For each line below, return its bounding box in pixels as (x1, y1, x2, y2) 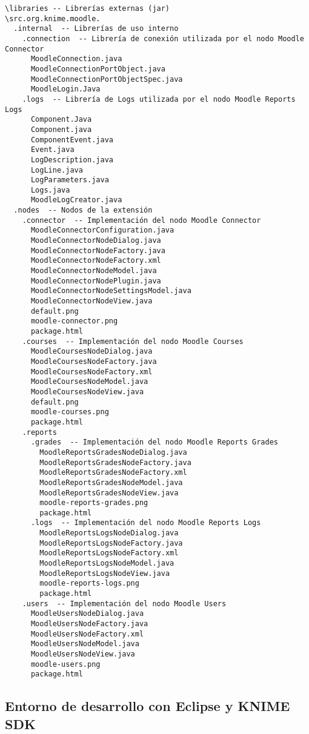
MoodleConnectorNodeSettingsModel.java (30, 286, 191, 296)
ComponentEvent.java (30, 135, 113, 144)
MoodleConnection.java (30, 55, 122, 64)
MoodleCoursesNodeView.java (30, 387, 144, 396)
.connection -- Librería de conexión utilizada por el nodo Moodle (22, 34, 304, 43)
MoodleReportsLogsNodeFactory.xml (39, 549, 179, 558)
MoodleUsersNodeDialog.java (30, 609, 144, 618)
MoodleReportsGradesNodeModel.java (39, 478, 183, 487)
